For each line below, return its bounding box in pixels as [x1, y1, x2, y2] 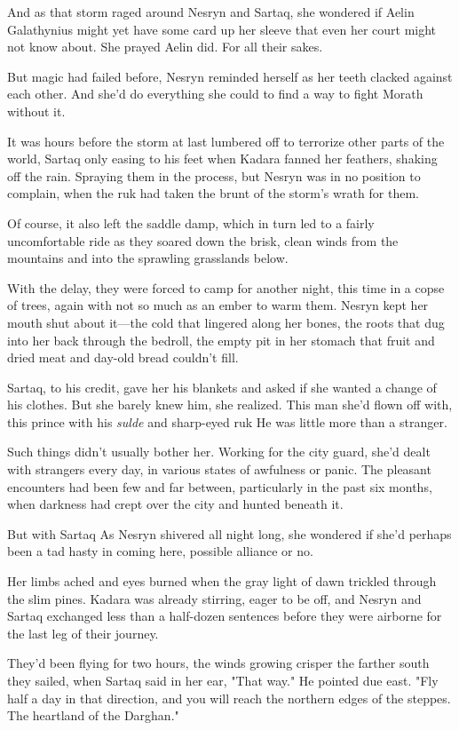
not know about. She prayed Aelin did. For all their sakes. [7, 37, 323, 56]
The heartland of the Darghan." [7, 706, 179, 725]
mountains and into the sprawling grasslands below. [7, 249, 289, 267]
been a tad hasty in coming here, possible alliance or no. [7, 542, 313, 560]
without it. [7, 101, 66, 120]
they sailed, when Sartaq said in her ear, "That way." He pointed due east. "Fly [7, 671, 439, 689]
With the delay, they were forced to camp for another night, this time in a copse [7, 278, 445, 297]
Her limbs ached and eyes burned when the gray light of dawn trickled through [7, 572, 437, 591]
